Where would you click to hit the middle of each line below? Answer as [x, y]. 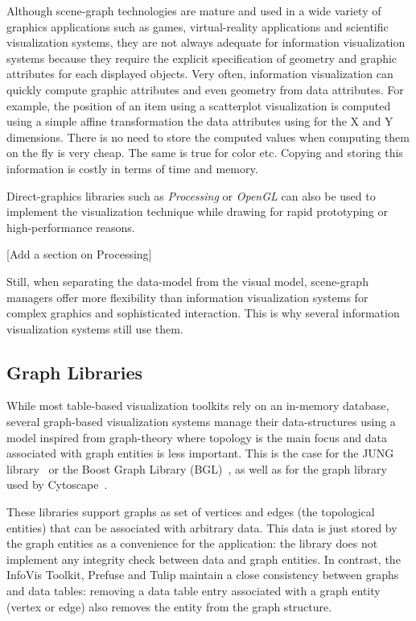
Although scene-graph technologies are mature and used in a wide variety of [194, 10]
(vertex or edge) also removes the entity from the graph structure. [169, 606]
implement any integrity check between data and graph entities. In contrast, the [204, 559]
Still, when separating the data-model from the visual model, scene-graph [187, 281]
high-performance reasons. [71, 227]
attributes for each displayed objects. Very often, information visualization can [200, 74]
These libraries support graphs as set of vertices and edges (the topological [191, 512]
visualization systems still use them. [95, 328]
